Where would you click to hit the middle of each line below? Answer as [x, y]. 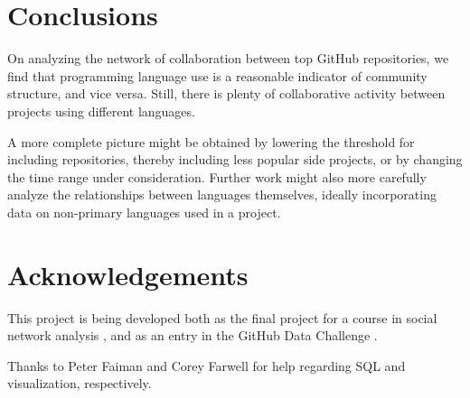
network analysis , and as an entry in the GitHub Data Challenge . [193, 335]
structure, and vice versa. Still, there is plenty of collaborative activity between [226, 93]
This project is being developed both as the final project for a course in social [222, 317]
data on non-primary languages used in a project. [144, 212]
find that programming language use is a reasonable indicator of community [217, 75]
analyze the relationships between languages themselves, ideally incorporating [222, 194]
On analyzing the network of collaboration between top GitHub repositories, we [228, 58]
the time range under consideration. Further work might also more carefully [217, 176]
